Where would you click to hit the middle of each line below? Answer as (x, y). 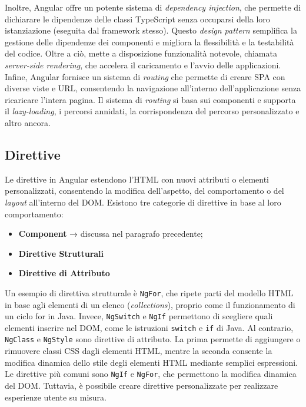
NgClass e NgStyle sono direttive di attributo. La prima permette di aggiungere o (153, 339)
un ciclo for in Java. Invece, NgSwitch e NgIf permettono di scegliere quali (139, 316)
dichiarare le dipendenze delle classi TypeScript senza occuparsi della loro (137, 19)
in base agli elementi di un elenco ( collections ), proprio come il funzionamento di (150, 304)
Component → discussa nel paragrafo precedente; (111, 234)
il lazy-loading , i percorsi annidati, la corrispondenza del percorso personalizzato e (152, 111)
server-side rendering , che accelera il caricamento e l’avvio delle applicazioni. (143, 64)
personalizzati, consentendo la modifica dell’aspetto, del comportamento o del (144, 191)
